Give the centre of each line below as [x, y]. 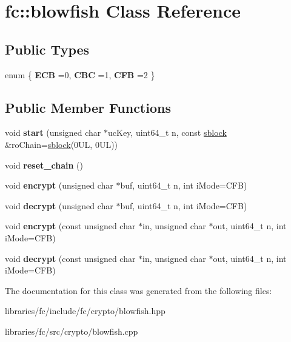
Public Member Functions [88, 107]
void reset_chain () [44, 165]
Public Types [47, 49]
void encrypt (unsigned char [59, 185]
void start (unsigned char [53, 132]
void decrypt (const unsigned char [70, 258]
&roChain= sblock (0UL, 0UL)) [62, 144]
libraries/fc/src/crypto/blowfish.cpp [72, 331]
